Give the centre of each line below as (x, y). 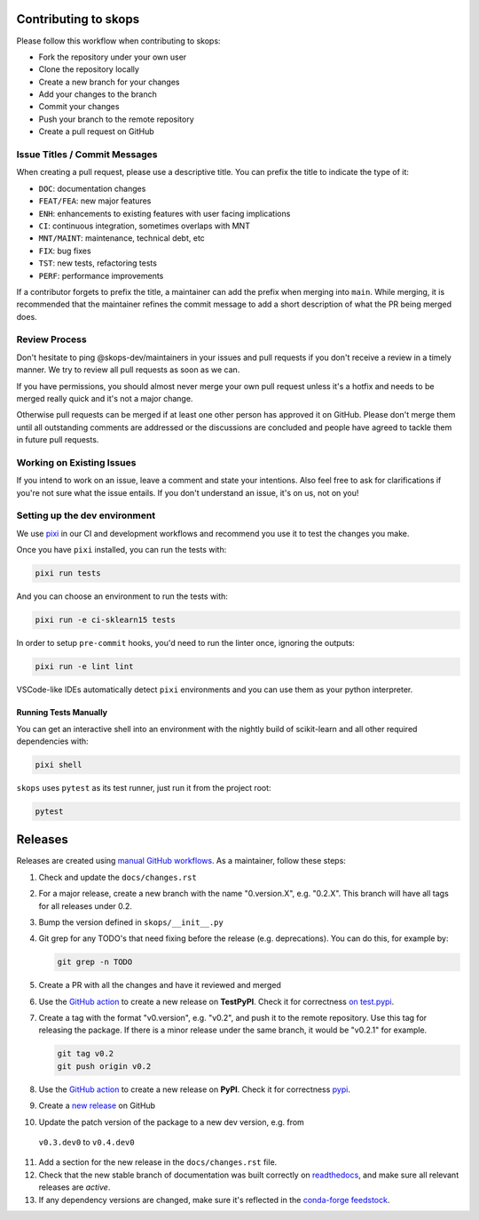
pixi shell (59, 765)
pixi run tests (68, 574)
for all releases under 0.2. (86, 905)
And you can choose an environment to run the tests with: (122, 596)
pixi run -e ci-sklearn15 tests (106, 620)
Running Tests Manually (62, 713)
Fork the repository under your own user (113, 57)
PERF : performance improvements (101, 275)
